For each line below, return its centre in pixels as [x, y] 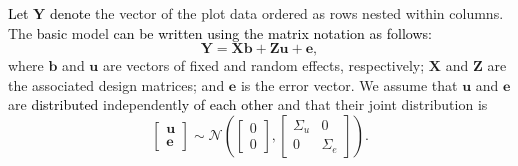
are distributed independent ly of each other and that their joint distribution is [248, 104]
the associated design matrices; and [116, 84]
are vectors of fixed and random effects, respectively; [263, 65]
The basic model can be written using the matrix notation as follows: [220, 32]
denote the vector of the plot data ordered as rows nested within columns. [276, 13]
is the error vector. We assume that [349, 84]
